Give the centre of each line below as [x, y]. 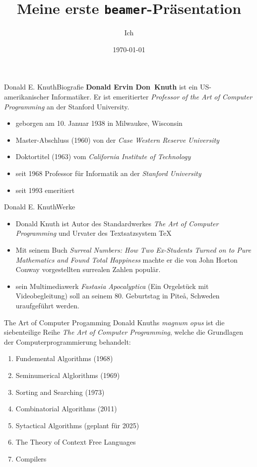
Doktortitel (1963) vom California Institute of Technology [103, 156]
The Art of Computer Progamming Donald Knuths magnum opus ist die [114, 322]
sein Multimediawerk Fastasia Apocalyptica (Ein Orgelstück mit [112, 286]
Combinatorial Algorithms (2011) [66, 409]
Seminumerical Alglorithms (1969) [68, 375]
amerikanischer [27, 97]
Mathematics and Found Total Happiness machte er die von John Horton [127, 259]
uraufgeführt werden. [47, 305]
